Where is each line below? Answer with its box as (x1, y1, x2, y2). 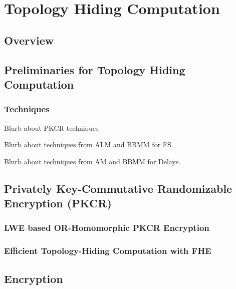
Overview (4, 32, 54, 48)
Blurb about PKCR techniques (4, 122, 99, 133)
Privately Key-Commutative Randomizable (4, 180, 232, 196)
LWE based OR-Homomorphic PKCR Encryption (4, 221, 209, 234)
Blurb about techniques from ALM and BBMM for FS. (4, 139, 173, 150)
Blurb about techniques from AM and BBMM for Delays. (4, 156, 181, 166)
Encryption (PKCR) (4, 195, 112, 211)
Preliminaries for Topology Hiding (4, 62, 185, 77)
